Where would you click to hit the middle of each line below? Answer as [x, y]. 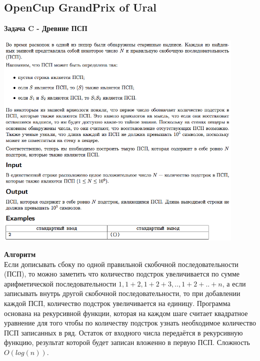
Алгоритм [20, 254]
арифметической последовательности [60, 283]
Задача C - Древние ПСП [46, 28]
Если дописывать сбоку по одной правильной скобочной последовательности [121, 264]
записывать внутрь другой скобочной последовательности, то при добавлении [122, 293]
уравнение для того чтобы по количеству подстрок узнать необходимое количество [130, 323]
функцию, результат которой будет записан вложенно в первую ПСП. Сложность [127, 342]
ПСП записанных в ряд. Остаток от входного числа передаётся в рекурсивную [123, 332]
